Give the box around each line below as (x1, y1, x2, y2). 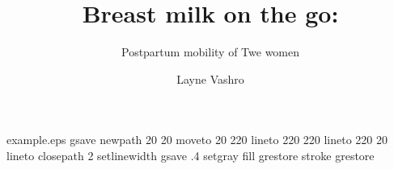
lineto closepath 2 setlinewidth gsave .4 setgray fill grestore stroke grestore (6, 146, 375, 163)
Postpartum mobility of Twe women (121, 43, 300, 60)
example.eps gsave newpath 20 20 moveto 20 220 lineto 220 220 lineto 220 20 (6, 131, 388, 148)
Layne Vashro (176, 70, 244, 87)
